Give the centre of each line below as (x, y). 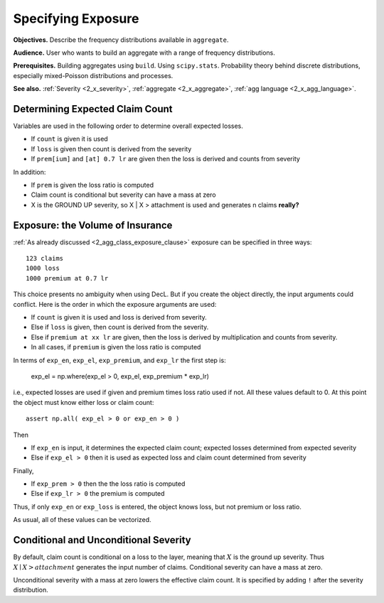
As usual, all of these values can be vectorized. (82, 520)
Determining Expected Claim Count (93, 109)
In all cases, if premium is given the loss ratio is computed (116, 347)
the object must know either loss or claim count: (84, 402)
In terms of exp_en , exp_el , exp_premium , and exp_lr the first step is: (120, 360)
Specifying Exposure (76, 18)
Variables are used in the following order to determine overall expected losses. (128, 126)
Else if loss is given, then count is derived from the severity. (120, 327)
